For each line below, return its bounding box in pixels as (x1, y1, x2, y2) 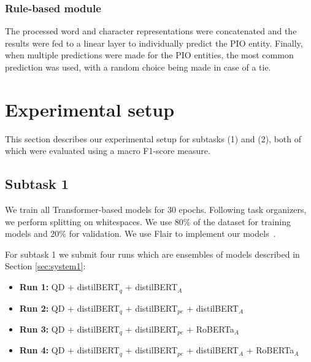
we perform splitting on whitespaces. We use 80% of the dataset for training (5, 215, 291, 228)
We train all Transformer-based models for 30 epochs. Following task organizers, (5, 203, 307, 216)
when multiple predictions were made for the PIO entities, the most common (5, 48, 294, 61)
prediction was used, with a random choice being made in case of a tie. (5, 61, 271, 73)
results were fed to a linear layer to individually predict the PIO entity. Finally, (5, 36, 303, 49)
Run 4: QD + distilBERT (19, 344, 120, 356)
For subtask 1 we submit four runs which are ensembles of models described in (5, 247, 300, 260)
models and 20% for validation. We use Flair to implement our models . (5, 227, 276, 240)
